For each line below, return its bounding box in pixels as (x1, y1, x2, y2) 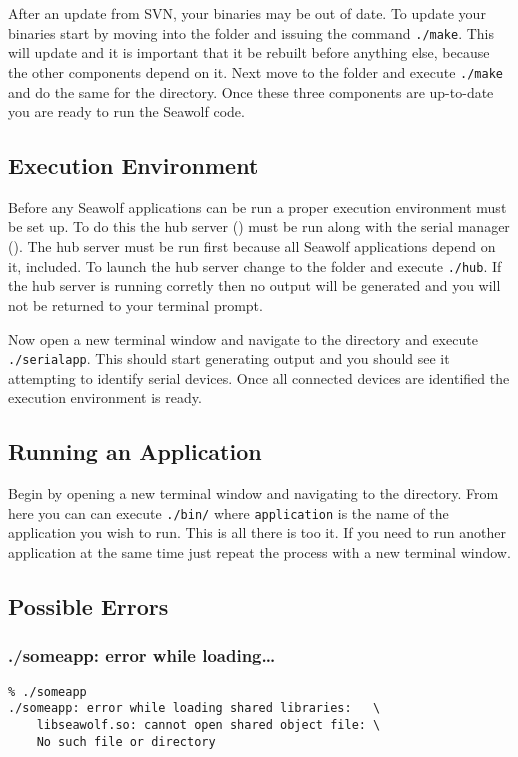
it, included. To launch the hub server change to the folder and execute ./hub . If (8, 255, 502, 276)
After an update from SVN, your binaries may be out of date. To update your (8, 3, 486, 23)
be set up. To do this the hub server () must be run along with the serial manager (8, 216, 510, 237)
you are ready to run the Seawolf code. (8, 101, 245, 122)
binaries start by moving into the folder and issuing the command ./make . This (8, 22, 495, 43)
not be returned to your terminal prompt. (8, 294, 263, 315)
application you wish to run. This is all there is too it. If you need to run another (8, 522, 506, 543)
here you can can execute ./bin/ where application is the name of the (8, 502, 449, 523)
